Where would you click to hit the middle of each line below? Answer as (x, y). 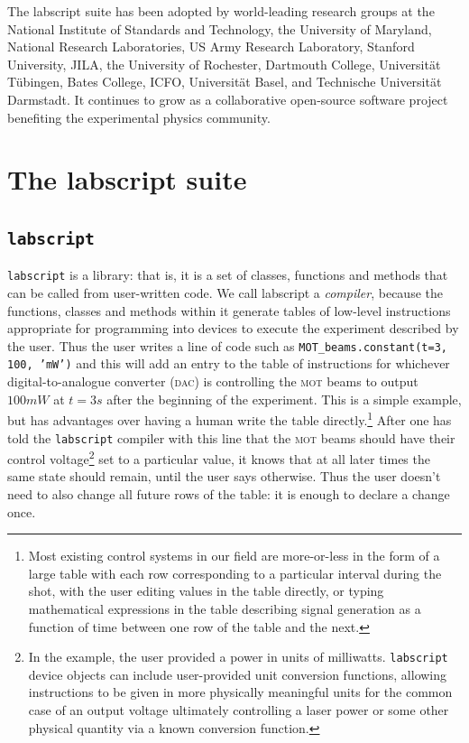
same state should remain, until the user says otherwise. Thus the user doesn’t (224, 476)
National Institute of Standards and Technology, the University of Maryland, (220, 28)
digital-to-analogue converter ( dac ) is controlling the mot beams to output (213, 381)
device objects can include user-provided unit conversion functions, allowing (238, 674)
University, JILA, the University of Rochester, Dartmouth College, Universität (224, 64)
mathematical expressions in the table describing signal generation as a (225, 608)
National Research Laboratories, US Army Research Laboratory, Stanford (211, 46)
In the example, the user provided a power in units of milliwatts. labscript (238, 657)
